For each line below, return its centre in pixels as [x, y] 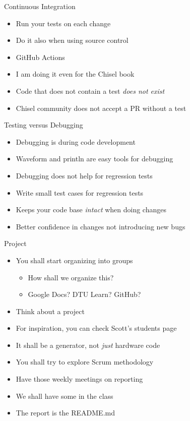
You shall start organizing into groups [74, 260]
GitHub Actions [40, 57]
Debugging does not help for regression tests [84, 175]
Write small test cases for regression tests [80, 192]
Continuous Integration [40, 6]
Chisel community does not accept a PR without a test [101, 108]
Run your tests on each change [63, 23]
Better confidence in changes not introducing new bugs [101, 226]
